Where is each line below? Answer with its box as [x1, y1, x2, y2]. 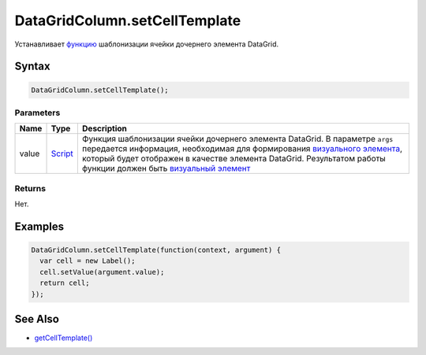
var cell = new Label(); [39, 257, 136, 265]
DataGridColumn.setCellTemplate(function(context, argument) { [31, 246, 282, 255]
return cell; [39, 279, 90, 287]
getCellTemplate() [34, 333, 93, 342]
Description [81, 123, 128, 134]
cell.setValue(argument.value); [39, 268, 165, 276]
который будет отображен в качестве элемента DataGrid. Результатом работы [81, 153, 386, 165]
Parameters [14, 107, 61, 118]
